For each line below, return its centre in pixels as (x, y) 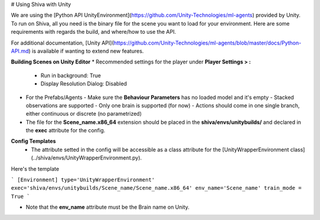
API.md (20, 51)
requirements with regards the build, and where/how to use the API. (93, 32)
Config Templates (33, 141)
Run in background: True (71, 75)
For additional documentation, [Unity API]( (63, 43)
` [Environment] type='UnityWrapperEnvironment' (83, 180)
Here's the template (35, 168)
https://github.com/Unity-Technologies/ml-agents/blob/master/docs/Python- (207, 43)
